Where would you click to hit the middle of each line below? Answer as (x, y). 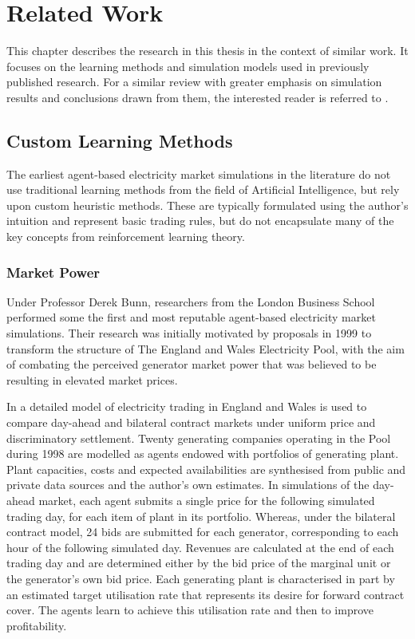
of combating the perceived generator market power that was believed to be (192, 364)
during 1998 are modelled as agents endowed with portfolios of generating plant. (203, 454)
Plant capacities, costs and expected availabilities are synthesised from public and (206, 469)
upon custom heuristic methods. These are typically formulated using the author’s (207, 205)
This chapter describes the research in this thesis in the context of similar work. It (207, 51)
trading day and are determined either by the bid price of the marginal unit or (199, 563)
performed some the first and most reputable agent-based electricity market (191, 317)
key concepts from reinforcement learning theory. (126, 237)
